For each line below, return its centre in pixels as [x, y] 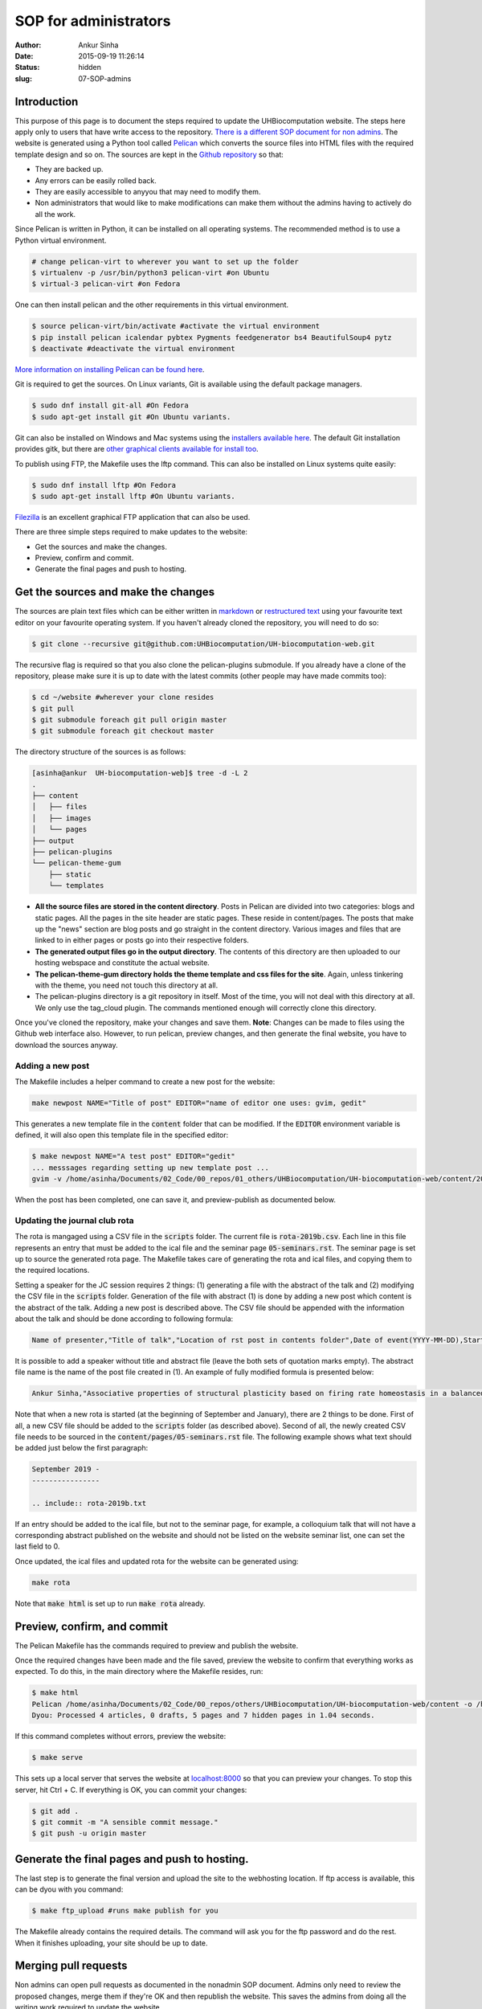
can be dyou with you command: [69, 1889]
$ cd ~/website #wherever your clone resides [123, 698]
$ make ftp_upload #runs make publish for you [125, 1911]
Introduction [47, 102]
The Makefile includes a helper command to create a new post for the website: [145, 1082]
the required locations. [52, 1270]
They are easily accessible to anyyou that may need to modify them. [148, 191]
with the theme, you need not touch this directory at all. [127, 985]
